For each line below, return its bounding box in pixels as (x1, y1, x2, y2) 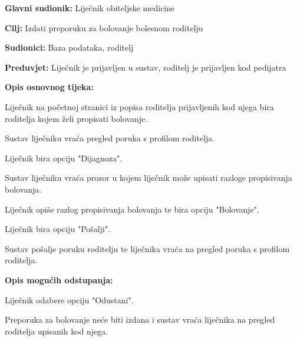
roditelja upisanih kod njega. (5, 325, 108, 337)
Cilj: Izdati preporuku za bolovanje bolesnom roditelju (5, 21, 203, 34)
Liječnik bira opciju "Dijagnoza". (5, 151, 123, 164)
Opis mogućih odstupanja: (5, 273, 113, 286)
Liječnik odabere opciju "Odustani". (5, 293, 134, 306)
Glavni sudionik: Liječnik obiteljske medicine (5, 2, 175, 14)
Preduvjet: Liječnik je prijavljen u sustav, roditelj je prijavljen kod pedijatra (5, 61, 286, 73)
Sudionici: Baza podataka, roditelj (5, 41, 134, 54)
